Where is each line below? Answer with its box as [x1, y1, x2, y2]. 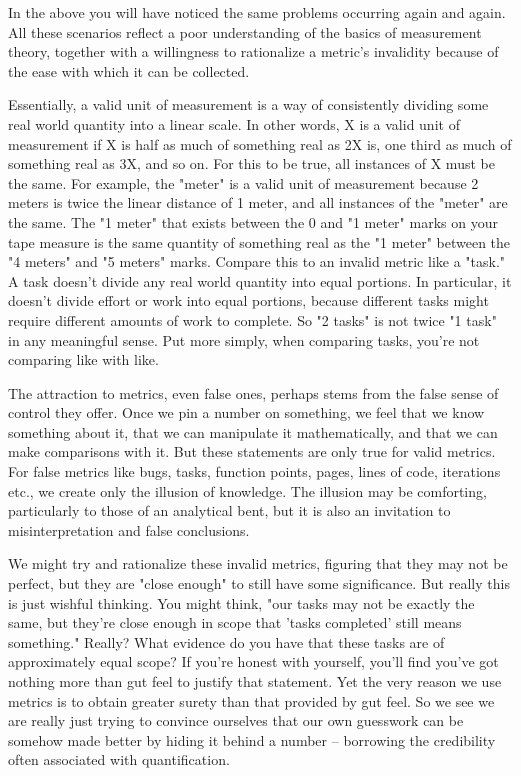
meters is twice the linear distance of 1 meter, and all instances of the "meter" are [8, 192, 508, 213]
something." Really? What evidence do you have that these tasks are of [8, 631, 445, 652]
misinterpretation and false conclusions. [8, 519, 250, 540]
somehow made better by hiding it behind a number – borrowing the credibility [8, 729, 496, 750]
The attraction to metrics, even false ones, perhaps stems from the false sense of [8, 382, 499, 403]
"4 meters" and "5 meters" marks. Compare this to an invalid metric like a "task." [8, 251, 506, 272]
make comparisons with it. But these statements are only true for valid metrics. [8, 441, 496, 462]
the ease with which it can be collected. [8, 60, 250, 81]
